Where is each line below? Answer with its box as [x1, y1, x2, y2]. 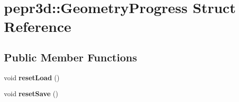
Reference [4, 16, 71, 36]
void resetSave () [4, 88, 58, 99]
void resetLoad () [4, 72, 60, 82]
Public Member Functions [4, 49, 137, 64]
